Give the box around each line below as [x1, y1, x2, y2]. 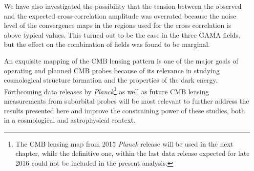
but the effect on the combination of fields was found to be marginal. [4, 39, 210, 49]
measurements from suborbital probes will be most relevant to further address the [4, 96, 249, 106]
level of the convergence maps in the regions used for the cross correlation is [4, 20, 232, 30]
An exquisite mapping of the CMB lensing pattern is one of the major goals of [4, 55, 238, 65]
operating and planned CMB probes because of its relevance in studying [4, 65, 220, 75]
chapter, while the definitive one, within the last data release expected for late [15, 148, 250, 158]
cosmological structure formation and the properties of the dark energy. [4, 75, 218, 85]
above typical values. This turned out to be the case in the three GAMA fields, [4, 29, 240, 40]
